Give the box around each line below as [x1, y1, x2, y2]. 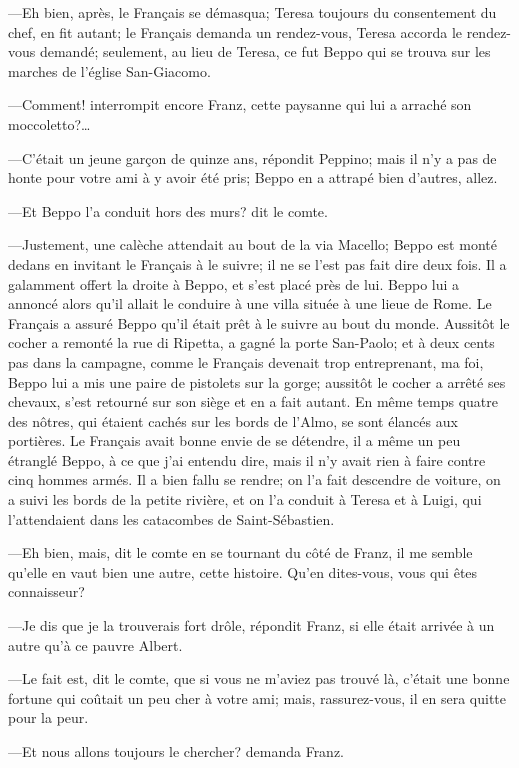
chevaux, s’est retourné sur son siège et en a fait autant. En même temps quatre [8, 391, 498, 412]
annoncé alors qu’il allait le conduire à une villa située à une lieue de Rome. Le [8, 293, 492, 314]
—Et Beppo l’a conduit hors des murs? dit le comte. [8, 200, 328, 221]
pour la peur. [8, 707, 89, 728]
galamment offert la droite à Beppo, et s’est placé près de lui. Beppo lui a [8, 273, 460, 294]
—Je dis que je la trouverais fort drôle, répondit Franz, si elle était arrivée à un [8, 615, 495, 636]
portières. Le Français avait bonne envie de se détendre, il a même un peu [8, 430, 461, 451]
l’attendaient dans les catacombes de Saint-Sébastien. [8, 508, 335, 529]
